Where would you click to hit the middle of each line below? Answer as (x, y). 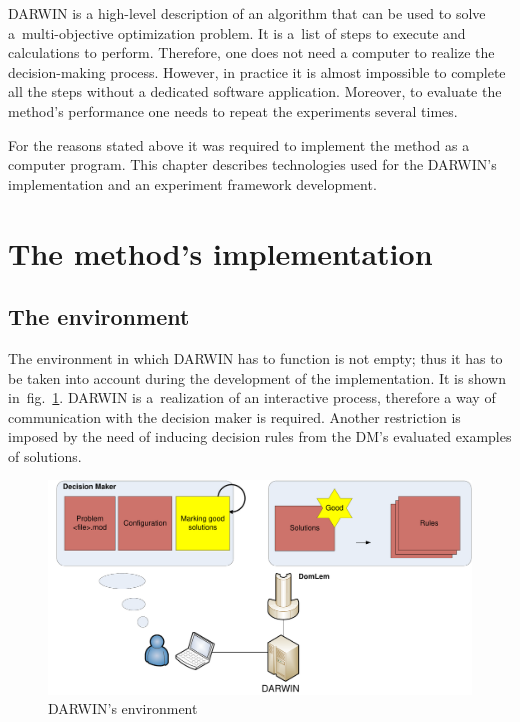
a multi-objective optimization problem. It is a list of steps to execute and (237, 32)
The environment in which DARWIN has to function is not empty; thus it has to (255, 357)
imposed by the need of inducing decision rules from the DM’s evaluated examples (260, 436)
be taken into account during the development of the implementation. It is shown (257, 377)
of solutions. (45, 455)
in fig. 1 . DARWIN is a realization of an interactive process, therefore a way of (252, 397)
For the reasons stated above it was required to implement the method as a (239, 144)
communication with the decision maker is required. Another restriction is (234, 416)
